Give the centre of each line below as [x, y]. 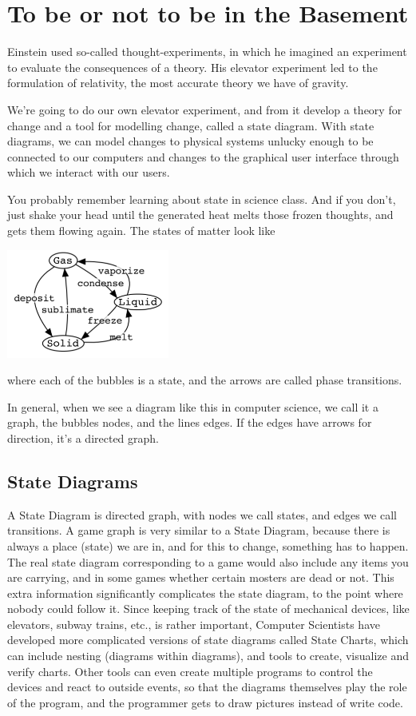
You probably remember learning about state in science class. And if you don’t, [202, 199]
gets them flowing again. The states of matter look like [141, 231]
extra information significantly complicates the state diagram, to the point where [205, 593]
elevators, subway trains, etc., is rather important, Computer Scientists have [194, 624]
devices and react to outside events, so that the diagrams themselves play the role [207, 687]
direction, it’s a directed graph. [83, 438]
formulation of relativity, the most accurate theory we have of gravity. [178, 83]
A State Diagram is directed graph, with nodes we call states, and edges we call [202, 514]
